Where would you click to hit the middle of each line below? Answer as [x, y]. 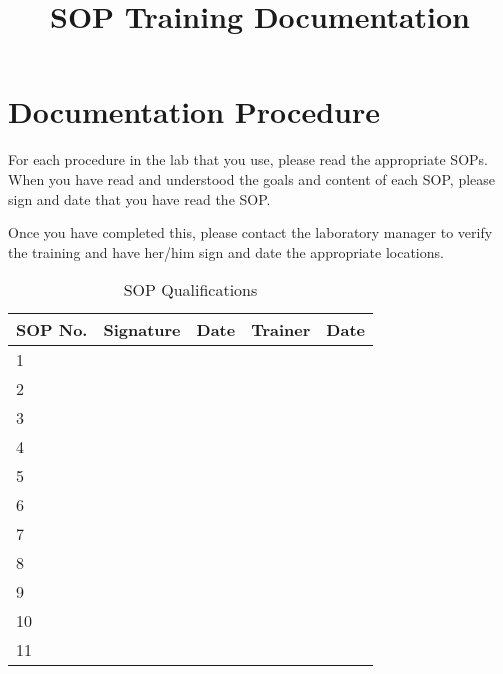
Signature [142, 330]
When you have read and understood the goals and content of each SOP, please [252, 178]
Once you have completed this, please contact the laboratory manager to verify [250, 232]
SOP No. [52, 330]
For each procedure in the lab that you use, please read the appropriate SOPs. [248, 159]
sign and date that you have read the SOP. [139, 198]
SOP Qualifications [190, 290]
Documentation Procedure [194, 111]
